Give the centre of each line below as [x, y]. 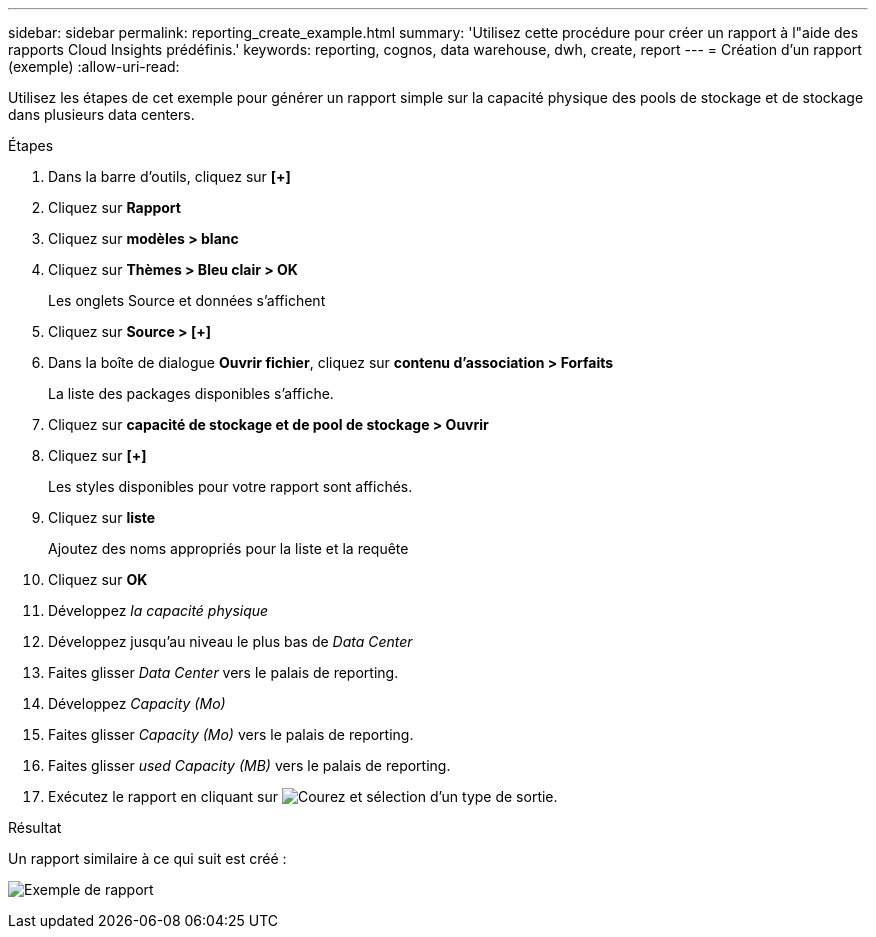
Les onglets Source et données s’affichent [187, 300]
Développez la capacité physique [158, 610]
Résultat [35, 827]
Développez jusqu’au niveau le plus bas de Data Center [230, 641]
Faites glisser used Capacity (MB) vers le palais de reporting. [249, 765]
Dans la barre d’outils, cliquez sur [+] [169, 176]
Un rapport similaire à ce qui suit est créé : [147, 858]
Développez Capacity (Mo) [137, 703]
